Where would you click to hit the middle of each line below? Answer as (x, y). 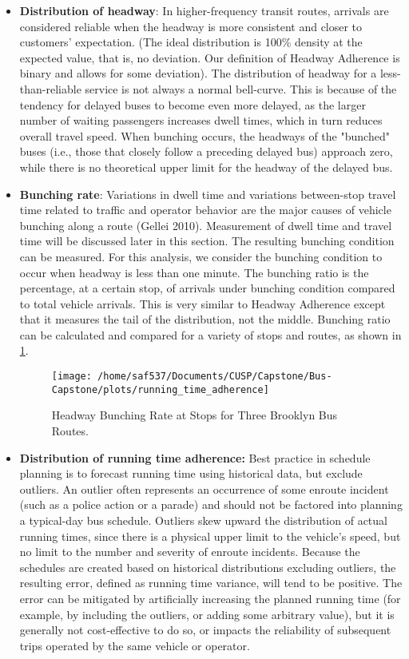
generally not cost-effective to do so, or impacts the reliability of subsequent (205, 630)
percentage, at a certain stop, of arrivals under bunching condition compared (207, 288)
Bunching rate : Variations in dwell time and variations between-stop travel (208, 194)
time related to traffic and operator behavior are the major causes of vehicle (205, 210)
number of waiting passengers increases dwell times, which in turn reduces (201, 120)
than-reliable (50, 88)
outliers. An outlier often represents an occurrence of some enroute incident (204, 488)
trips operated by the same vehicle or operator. (135, 645)
